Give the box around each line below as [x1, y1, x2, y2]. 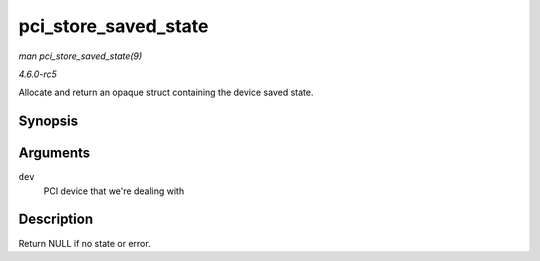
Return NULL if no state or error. [18, 237, 151, 249]
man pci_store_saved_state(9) [18, 50, 143, 62]
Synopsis [18, 113, 79, 130]
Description [18, 211, 94, 228]
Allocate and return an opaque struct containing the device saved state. [18, 86, 314, 99]
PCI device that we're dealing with [43, 185, 185, 197]
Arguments [18, 145, 91, 162]
